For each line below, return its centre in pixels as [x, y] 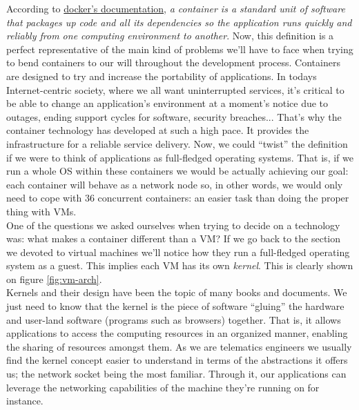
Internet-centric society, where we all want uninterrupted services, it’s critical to [175, 89]
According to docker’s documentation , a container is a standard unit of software [176, 8]
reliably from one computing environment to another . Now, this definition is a [170, 36]
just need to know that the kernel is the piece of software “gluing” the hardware [175, 306]
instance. [25, 401]
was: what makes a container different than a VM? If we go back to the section [174, 238]
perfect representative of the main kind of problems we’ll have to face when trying [180, 49]
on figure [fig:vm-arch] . [54, 279]
